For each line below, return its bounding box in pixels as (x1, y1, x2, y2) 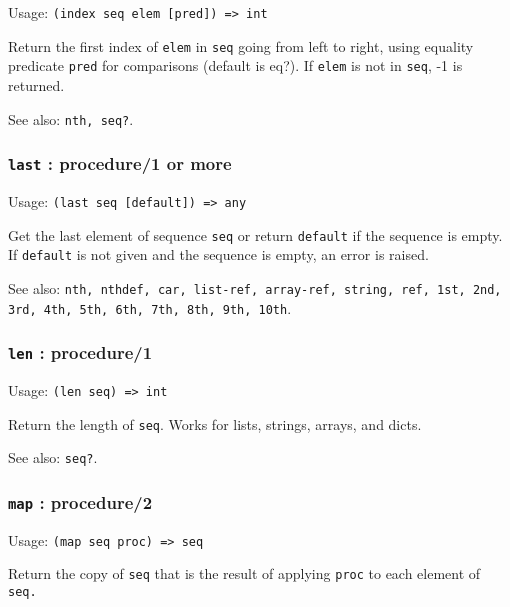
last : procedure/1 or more (8, 151, 232, 176)
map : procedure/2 (8, 489, 153, 514)
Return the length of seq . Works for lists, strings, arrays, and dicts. (8, 413, 422, 434)
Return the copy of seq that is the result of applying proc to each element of (8, 563, 481, 584)
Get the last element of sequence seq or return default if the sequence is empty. (8, 224, 503, 245)
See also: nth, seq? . (8, 108, 134, 129)
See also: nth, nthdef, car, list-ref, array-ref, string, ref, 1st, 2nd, (8, 277, 502, 298)
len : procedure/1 (8, 340, 153, 365)
